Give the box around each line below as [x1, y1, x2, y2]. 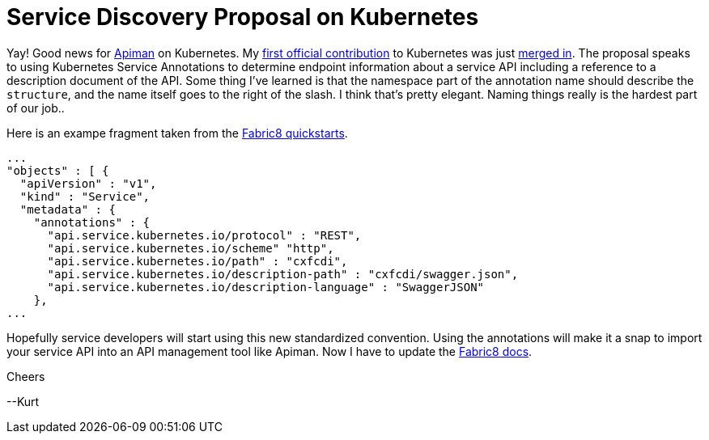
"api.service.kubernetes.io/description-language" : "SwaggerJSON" [47, 280, 485, 294]
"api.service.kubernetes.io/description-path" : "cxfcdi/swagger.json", [47, 267, 519, 281]
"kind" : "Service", [19, 189, 151, 203]
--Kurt [6, 394, 40, 408]
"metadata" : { [19, 202, 116, 216]
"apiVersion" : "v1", [19, 176, 157, 190]
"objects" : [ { [6, 163, 109, 177]
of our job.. [6, 100, 65, 115]
